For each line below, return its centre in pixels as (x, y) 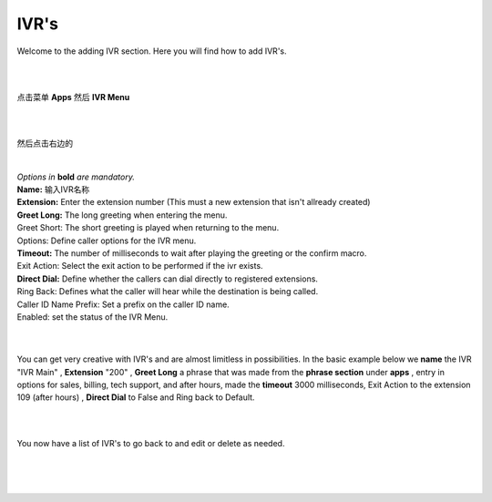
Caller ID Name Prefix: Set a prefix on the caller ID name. (123, 304)
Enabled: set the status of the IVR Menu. (92, 317)
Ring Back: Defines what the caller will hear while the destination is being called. (168, 292)
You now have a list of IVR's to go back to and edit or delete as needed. (151, 444)
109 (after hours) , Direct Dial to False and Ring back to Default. (136, 397)
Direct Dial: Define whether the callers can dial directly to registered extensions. (168, 279)
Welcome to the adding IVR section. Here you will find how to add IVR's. (152, 51)
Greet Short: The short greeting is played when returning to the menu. (148, 228)
